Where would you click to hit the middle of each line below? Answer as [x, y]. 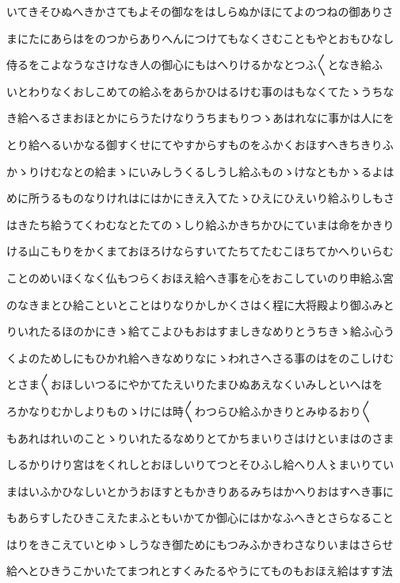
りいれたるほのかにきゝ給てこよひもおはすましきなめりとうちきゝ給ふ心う [200, 331]
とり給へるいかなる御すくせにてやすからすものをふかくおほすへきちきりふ [200, 144]
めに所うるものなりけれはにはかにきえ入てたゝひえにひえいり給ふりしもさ [200, 198]
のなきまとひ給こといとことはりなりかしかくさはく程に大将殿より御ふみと [200, 304]
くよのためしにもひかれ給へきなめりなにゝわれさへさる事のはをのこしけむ [200, 357]
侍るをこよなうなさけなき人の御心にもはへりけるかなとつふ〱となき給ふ [195, 65]
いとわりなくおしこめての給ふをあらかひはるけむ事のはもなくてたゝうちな [200, 91]
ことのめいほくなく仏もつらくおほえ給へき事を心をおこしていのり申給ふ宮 [200, 277]
